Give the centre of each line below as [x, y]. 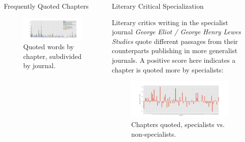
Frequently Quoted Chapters [46, 6]
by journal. [39, 65]
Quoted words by [49, 46]
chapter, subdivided [53, 56]
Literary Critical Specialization [158, 6]
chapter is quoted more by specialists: [168, 69]
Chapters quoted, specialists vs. [178, 124]
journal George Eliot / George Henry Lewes [176, 32]
